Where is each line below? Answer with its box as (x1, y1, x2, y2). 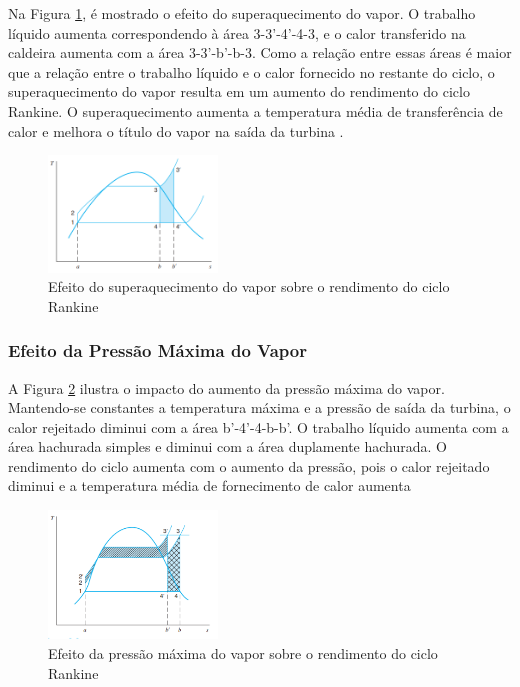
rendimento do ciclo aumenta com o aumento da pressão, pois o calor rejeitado (8, 455, 490, 476)
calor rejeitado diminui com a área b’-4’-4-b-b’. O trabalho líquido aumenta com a (8, 416, 509, 437)
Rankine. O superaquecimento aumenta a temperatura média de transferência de (8, 100, 503, 121)
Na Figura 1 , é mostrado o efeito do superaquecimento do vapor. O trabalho (8, 3, 476, 23)
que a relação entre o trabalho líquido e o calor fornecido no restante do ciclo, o (8, 61, 495, 82)
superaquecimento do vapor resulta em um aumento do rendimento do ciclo (8, 81, 470, 102)
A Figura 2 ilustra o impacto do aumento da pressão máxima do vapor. (8, 377, 445, 398)
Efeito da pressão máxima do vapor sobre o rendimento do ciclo (48, 643, 438, 664)
